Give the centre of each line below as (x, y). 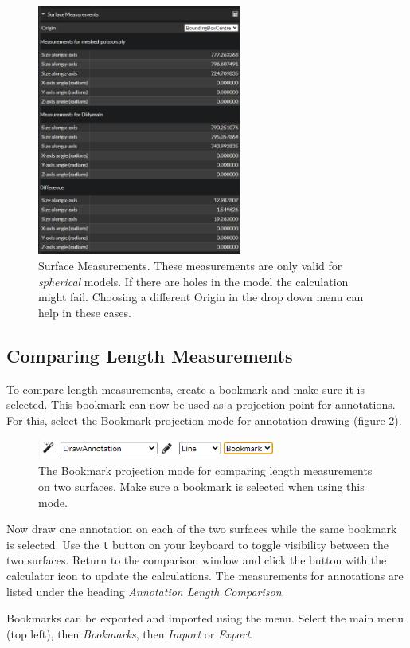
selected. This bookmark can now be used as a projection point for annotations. (201, 405)
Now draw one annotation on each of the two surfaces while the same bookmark (202, 529)
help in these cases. (85, 312)
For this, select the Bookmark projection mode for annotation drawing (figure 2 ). (204, 420)
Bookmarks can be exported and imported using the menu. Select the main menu (205, 618)
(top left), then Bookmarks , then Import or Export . (130, 633)
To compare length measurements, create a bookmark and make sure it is (186, 389)
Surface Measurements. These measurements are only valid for (190, 266)
